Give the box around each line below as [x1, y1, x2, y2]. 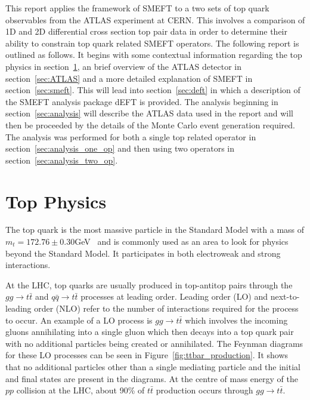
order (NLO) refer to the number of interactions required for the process [34, 302, 299, 314]
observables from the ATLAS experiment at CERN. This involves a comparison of [5, 13, 305, 26]
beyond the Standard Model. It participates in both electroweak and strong [5, 247, 281, 259]
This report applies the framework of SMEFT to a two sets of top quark [5, 2, 269, 14]
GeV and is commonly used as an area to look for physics [75, 235, 289, 248]
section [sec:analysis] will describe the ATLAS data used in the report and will [5, 107, 294, 119]
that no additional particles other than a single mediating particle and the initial [5, 360, 300, 373]
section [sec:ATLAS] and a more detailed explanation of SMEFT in [5, 72, 253, 84]
